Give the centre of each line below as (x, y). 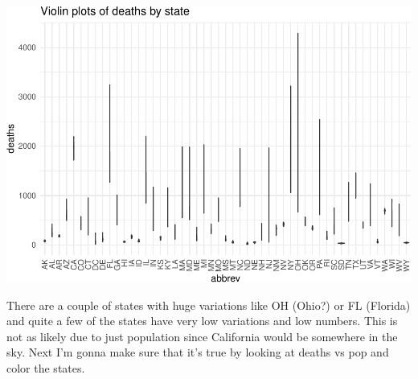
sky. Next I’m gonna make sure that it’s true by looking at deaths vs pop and (198, 352)
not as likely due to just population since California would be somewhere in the (202, 336)
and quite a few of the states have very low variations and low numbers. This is (202, 321)
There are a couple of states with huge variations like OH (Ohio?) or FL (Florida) (209, 305)
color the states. (46, 368)
